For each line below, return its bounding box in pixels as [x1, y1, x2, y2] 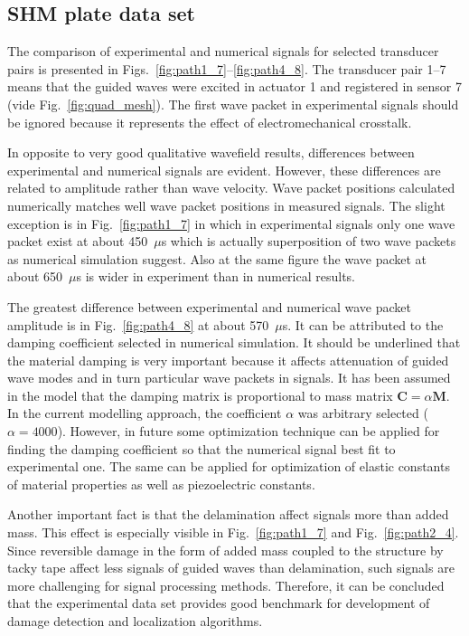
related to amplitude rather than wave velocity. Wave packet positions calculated [7, 178, 455, 197]
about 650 [7, 267, 63, 286]
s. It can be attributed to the [282, 315, 444, 334]
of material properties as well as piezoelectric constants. [7, 474, 315, 493]
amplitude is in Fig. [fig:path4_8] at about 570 [7, 315, 269, 334]
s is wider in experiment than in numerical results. [76, 267, 355, 286]
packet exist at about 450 [7, 232, 148, 251]
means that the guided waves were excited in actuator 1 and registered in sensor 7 [7, 77, 462, 96]
